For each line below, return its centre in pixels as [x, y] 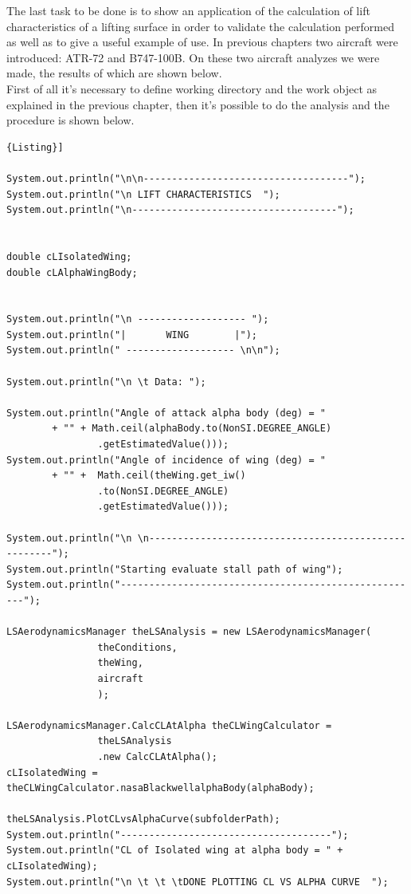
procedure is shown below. [70, 120]
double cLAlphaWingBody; [72, 272]
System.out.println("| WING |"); [132, 335]
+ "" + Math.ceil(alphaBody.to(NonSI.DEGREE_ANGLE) [192, 429]
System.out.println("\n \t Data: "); [106, 382]
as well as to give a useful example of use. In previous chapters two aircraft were [202, 42]
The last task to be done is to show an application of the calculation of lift [188, 10]
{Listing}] [35, 147]
